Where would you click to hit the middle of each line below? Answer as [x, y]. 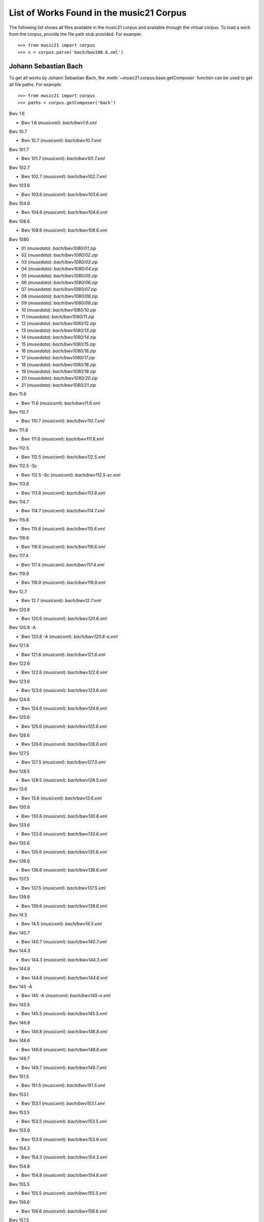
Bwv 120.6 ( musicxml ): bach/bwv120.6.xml [64, 619]
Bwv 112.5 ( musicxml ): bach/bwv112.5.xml [63, 457]
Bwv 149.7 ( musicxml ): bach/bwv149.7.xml [64, 1068]
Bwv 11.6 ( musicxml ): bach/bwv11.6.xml [61, 403]
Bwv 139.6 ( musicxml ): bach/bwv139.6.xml [64, 906]
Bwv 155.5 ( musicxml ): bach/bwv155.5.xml [64, 1193]
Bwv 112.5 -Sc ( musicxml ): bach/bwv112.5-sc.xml [71, 475]
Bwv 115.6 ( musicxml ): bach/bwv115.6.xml [63, 529]
